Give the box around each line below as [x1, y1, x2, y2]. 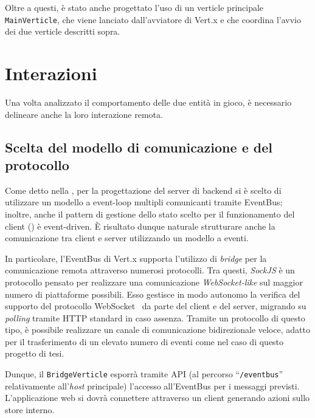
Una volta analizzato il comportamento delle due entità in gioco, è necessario [5, 95, 292, 108]
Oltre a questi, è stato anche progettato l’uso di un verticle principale [5, 1, 264, 13]
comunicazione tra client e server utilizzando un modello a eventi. [5, 231, 249, 244]
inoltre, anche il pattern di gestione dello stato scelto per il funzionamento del [5, 207, 295, 220]
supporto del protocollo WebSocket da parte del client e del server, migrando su [5, 300, 306, 312]
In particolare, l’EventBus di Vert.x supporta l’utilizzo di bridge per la [5, 252, 267, 264]
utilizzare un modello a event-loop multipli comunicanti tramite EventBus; [5, 196, 283, 208]
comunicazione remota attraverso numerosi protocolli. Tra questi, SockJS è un [5, 264, 295, 276]
